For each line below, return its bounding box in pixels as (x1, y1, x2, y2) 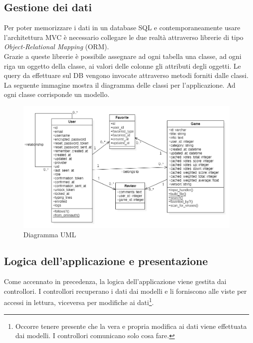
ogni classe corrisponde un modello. (4, 89, 109, 99)
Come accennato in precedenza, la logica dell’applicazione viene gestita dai (4, 276, 227, 286)
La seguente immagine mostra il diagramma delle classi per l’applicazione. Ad (4, 79, 235, 90)
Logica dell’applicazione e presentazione (4, 253, 208, 268)
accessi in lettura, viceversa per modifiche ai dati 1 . (4, 296, 154, 307)
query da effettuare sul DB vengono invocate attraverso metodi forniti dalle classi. (4, 70, 249, 80)
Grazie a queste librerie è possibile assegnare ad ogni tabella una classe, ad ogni (4, 51, 242, 61)
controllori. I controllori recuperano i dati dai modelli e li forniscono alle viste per (4, 286, 247, 296)
